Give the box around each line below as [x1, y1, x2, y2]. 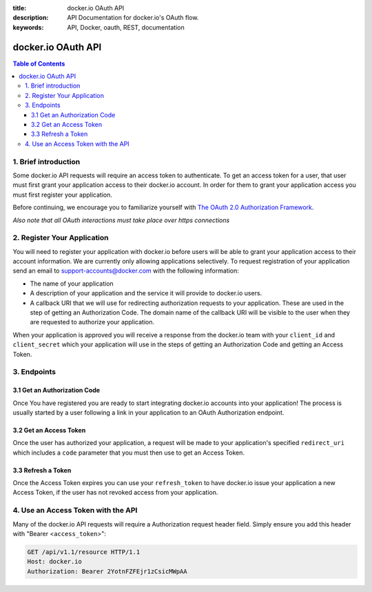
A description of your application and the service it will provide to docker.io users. [30, 289, 262, 297]
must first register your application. [12, 190, 113, 199]
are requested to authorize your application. [30, 318, 155, 326]
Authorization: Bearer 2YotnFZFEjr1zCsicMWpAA [27, 567, 187, 575]
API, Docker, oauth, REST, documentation [67, 23, 185, 31]
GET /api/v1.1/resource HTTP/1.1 [27, 548, 141, 555]
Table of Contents [12, 59, 65, 68]
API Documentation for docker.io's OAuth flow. [67, 14, 199, 22]
